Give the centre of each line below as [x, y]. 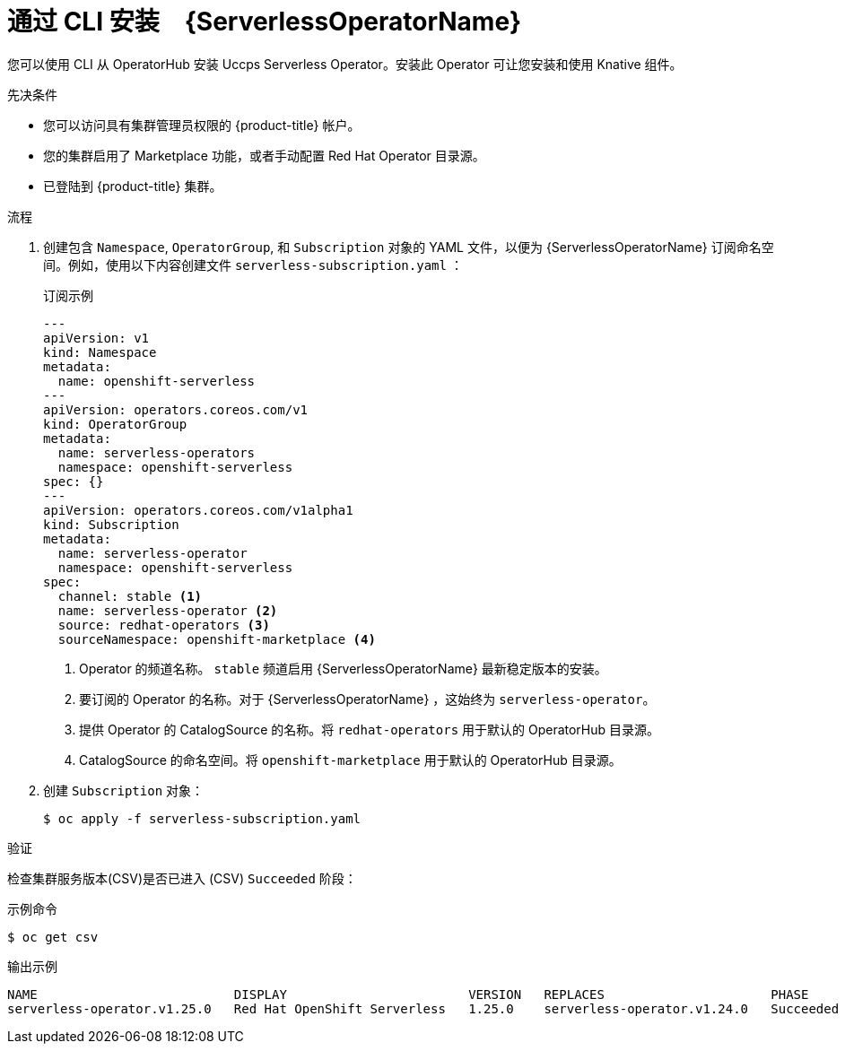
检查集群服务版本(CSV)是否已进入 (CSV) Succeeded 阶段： [182, 878]
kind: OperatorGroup [115, 424]
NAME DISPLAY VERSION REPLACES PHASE [408, 994]
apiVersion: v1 [96, 338]
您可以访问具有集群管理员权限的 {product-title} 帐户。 [202, 125]
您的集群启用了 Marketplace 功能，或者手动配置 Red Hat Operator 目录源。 [264, 155]
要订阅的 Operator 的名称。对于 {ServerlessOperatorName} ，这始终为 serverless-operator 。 [367, 699]
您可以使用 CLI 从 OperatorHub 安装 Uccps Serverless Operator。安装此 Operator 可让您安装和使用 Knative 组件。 [345, 64]
